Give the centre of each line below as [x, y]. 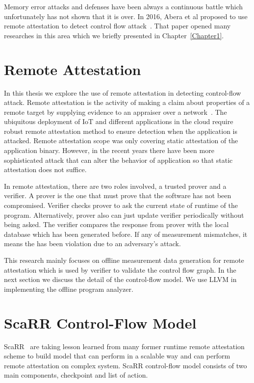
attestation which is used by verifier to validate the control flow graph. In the [120, 269]
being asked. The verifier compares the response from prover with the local [116, 224]
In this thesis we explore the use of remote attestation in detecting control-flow [123, 92]
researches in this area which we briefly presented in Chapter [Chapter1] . [114, 35]
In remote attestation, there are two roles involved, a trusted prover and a [115, 186]
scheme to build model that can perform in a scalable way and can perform [117, 356]
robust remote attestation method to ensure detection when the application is [121, 131]
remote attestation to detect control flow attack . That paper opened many [117, 26]
